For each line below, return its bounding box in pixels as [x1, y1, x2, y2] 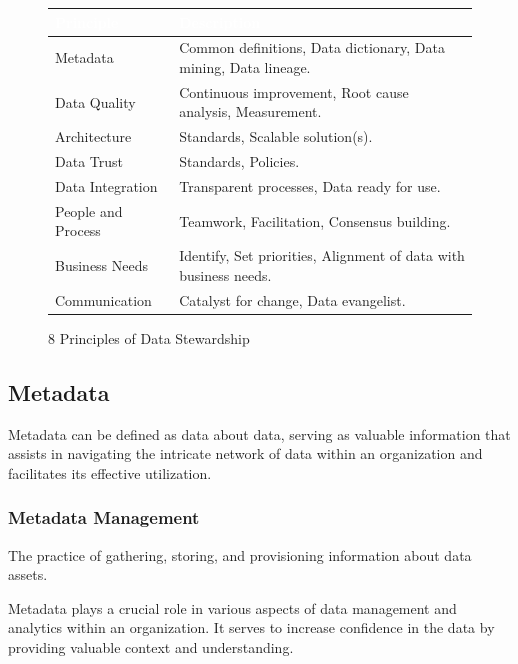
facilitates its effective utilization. [8, 462, 212, 483]
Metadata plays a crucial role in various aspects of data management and [8, 597, 457, 618]
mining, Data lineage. [179, 56, 311, 77]
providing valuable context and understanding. [8, 636, 294, 657]
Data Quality [55, 91, 136, 112]
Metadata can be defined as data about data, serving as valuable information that [8, 423, 511, 444]
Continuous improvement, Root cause [179, 81, 409, 102]
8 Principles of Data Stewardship [48, 327, 250, 348]
